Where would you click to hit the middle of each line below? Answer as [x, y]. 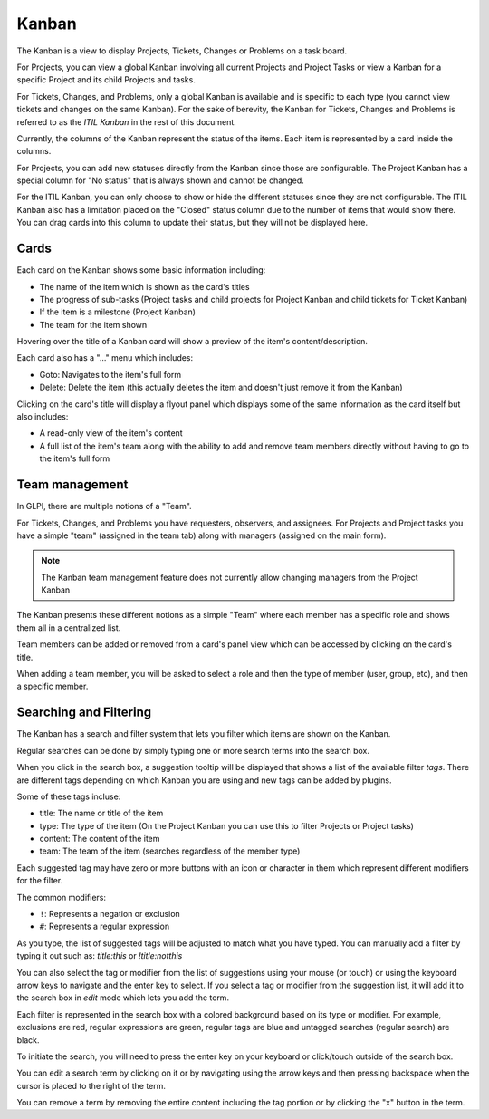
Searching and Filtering [84, 713]
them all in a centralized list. [69, 627]
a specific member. [53, 686]
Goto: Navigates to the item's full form [110, 374]
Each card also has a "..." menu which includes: [105, 358]
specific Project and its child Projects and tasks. [106, 80]
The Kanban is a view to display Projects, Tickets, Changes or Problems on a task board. [182, 51]
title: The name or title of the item [101, 813]
